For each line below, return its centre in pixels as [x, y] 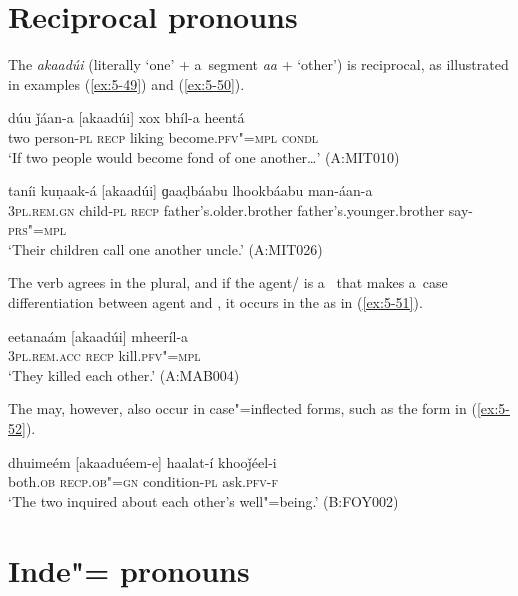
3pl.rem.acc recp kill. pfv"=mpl [104, 355]
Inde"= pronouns [129, 569]
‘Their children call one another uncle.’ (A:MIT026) [165, 248]
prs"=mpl [37, 229]
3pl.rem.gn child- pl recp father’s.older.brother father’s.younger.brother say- [241, 209]
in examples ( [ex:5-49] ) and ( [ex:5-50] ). [126, 83]
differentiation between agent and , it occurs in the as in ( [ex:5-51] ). [215, 302]
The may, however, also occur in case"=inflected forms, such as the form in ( [242, 408]
